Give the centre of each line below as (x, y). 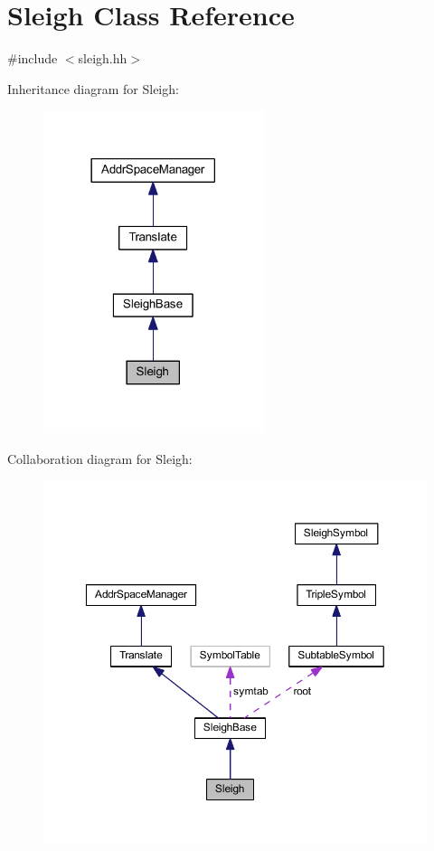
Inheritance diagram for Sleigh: (93, 88)
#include (33, 58)
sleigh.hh (103, 58)
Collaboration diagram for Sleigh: (100, 458)
